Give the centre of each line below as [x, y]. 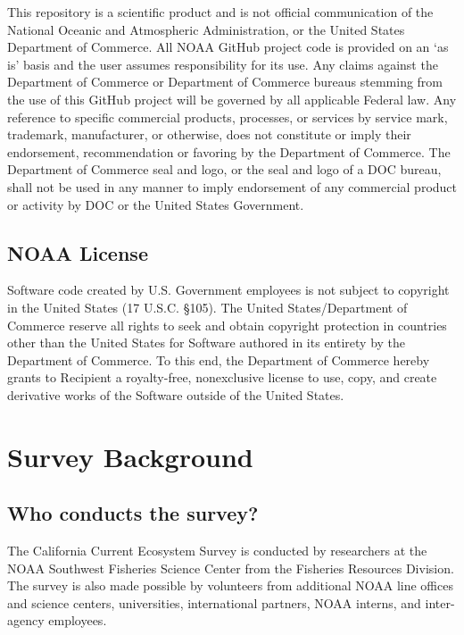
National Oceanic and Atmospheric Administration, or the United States [206, 29]
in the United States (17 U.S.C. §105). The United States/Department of [207, 307]
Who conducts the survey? [133, 513]
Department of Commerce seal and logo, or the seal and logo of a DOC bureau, [224, 169]
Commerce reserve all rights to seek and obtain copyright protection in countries [227, 325]
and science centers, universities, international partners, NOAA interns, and [214, 602]
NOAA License [78, 252]
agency [26, 620]
